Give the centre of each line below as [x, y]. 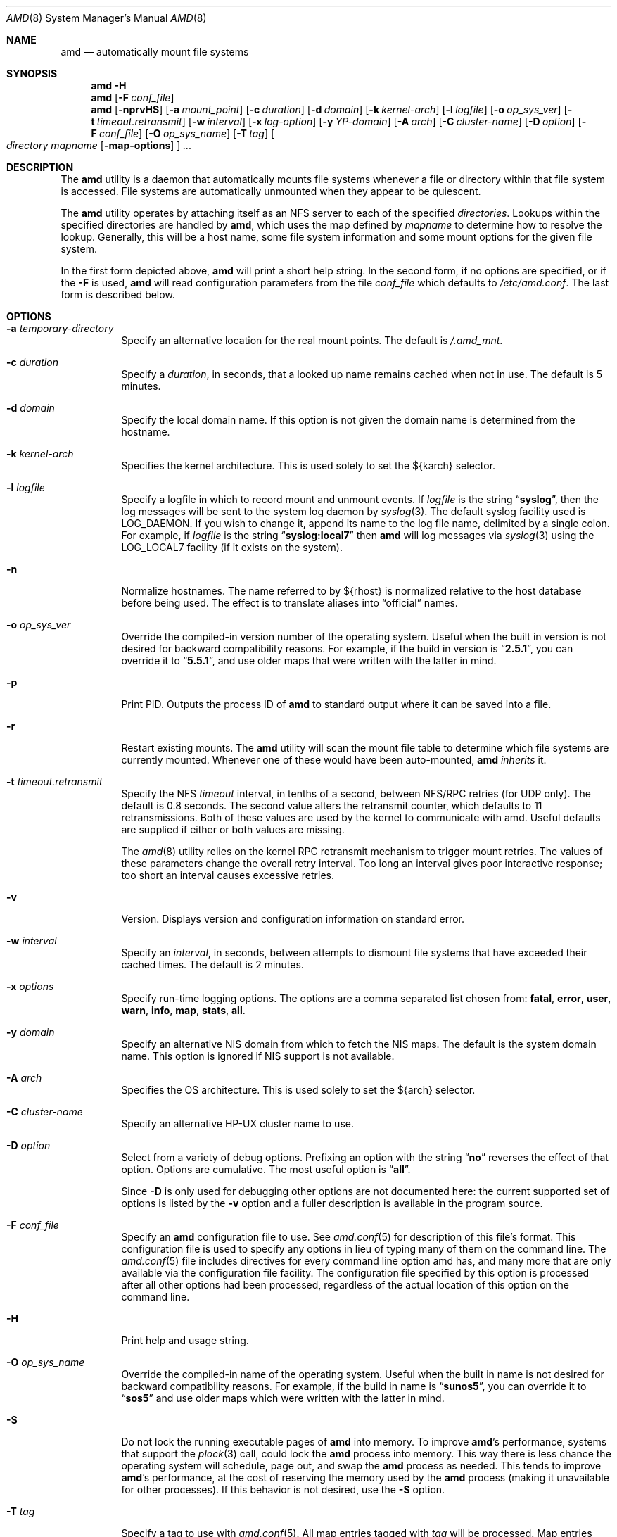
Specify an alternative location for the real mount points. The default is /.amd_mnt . [312, 340]
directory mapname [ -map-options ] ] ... [99, 145]
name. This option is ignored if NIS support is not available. [258, 1056]
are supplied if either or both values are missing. [233, 829]
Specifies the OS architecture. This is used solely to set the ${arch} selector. [298, 1090]
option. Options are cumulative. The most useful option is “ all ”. [266, 1169]
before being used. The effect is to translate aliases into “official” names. [290, 603]
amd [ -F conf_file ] [133, 97]
